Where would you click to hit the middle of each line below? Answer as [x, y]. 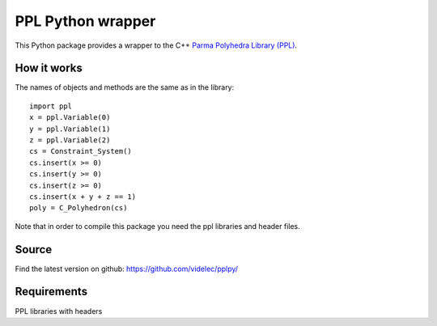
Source [34, 250]
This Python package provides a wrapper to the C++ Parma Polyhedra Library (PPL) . [156, 45]
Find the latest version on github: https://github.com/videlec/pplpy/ [127, 269]
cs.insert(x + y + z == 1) [83, 197]
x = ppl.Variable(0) [70, 118]
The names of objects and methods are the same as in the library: [125, 87]
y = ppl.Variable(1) [70, 129]
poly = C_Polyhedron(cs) [78, 208]
